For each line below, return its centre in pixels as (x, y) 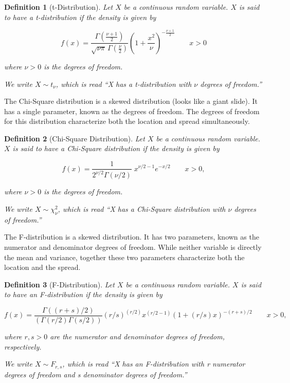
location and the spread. (42, 267)
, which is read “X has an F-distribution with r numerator (154, 364)
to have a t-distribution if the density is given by (80, 17)
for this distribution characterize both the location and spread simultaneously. (127, 121)
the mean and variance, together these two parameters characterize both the (124, 257)
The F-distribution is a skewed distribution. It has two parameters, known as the (132, 237)
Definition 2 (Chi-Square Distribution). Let (75, 138)
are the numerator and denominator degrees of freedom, (137, 336)
